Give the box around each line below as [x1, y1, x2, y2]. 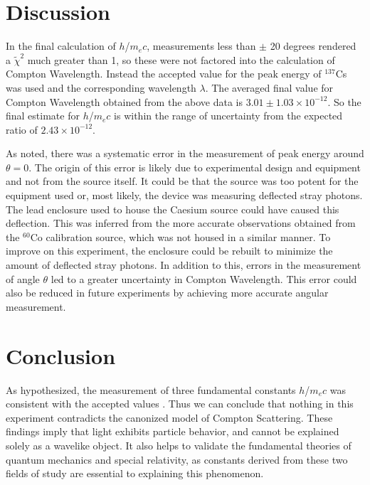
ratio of [6, 122, 38, 137]
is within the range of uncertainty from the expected [114, 108, 343, 123]
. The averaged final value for [205, 80, 334, 95]
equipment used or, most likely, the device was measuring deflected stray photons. [6, 188, 363, 203]
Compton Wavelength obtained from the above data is [6, 94, 243, 109]
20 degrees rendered [270, 38, 356, 53]
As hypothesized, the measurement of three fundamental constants [6, 382, 296, 397]
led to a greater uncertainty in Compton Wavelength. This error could [51, 271, 357, 286]
